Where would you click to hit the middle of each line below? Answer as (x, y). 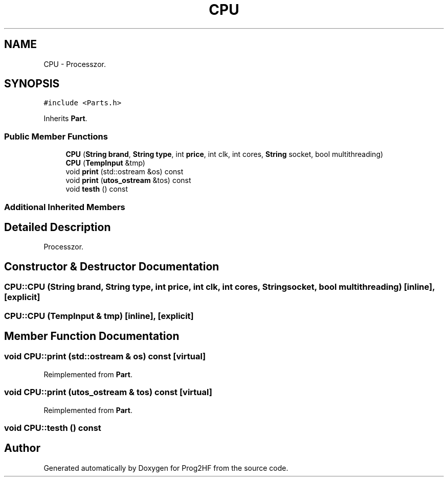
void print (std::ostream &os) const (125, 172)
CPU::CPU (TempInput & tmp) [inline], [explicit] (99, 316)
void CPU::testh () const (53, 428)
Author (22, 448)
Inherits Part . (65, 119)
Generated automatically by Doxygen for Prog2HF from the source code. (166, 468)
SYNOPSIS (32, 84)
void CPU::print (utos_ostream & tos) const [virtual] (108, 392)
